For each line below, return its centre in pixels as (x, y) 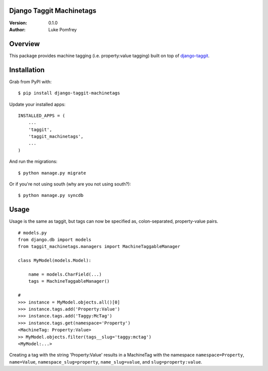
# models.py (33, 233)
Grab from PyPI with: (31, 81)
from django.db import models (55, 240)
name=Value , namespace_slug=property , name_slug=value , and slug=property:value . (106, 362)
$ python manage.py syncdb (51, 195)
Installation (27, 70)
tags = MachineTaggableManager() (69, 281)
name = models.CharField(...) (65, 275)
